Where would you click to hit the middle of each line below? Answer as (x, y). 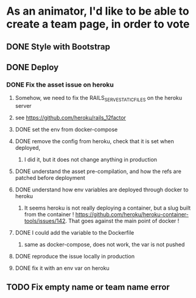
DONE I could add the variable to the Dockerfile (75, 233)
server (23, 106)
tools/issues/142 (45, 221)
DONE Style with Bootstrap (58, 47)
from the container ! (49, 215)
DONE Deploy (33, 67)
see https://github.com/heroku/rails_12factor (71, 118)
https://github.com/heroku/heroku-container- (132, 215)
